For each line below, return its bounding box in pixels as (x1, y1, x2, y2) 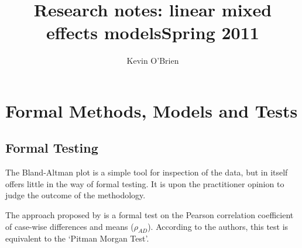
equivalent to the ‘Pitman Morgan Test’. (5, 232, 149, 244)
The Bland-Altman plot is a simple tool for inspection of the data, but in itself (5, 166, 288, 178)
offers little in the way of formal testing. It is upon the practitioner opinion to (5, 177, 284, 190)
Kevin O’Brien (126, 54, 179, 67)
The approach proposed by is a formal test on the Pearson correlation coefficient (5, 209, 294, 221)
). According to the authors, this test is (147, 220, 289, 232)
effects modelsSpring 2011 (46, 20, 259, 44)
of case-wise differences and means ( (5, 220, 134, 232)
